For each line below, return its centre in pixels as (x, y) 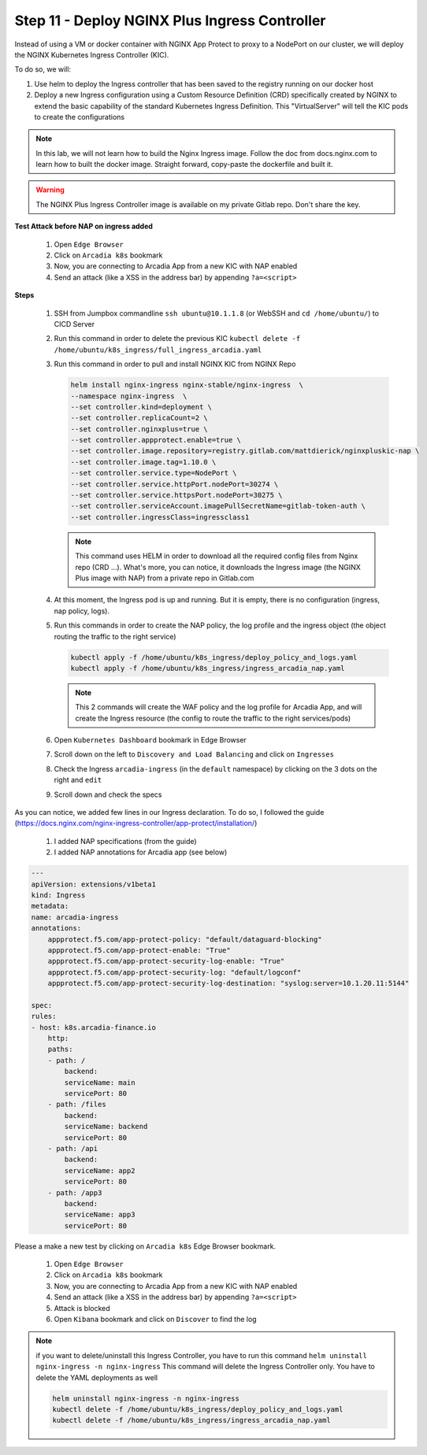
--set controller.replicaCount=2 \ (139, 418)
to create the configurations (80, 117)
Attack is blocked (82, 1308)
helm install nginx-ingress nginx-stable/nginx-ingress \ (187, 385)
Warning (50, 190)
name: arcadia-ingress (75, 917)
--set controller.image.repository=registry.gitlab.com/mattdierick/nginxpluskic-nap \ (245, 451)
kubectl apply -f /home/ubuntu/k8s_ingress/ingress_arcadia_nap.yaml (208, 668)
